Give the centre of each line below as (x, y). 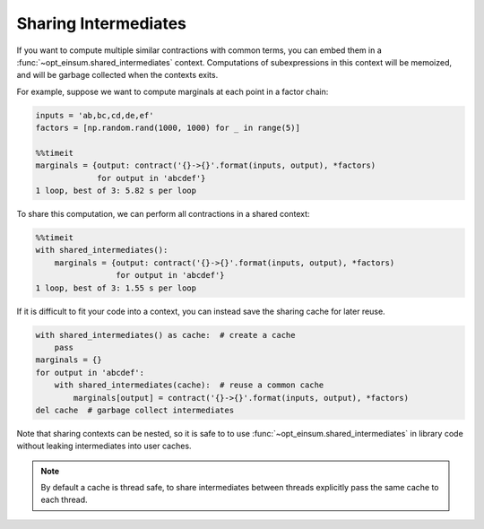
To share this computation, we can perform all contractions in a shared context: (163, 214)
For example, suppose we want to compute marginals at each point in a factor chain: (173, 91)
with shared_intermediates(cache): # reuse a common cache (189, 385)
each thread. (65, 500)
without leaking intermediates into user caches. (104, 446)
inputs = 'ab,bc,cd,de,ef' (95, 115)
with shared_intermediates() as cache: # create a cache (165, 335)
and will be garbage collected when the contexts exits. (117, 75)
